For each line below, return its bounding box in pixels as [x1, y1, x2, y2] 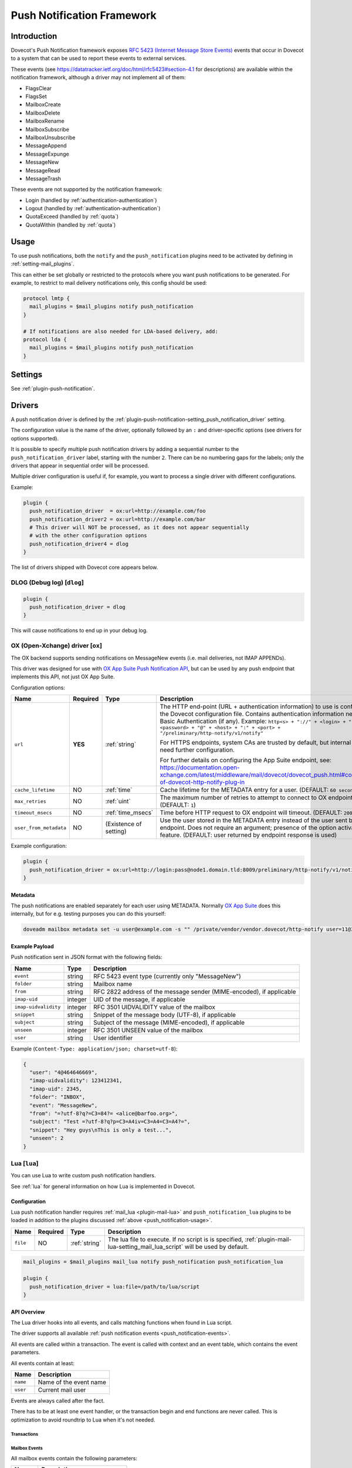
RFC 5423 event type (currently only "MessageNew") [93, 972, 242, 980]
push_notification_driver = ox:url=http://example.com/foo [29, 508, 206, 514]
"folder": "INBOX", [29, 1094, 86, 1100]
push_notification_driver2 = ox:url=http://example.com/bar [29, 516, 206, 523]
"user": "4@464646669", [29, 1069, 98, 1076]
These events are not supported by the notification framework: [11, 186, 163, 193]
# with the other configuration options [29, 532, 147, 539]
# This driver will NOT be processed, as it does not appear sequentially [29, 524, 249, 531]
